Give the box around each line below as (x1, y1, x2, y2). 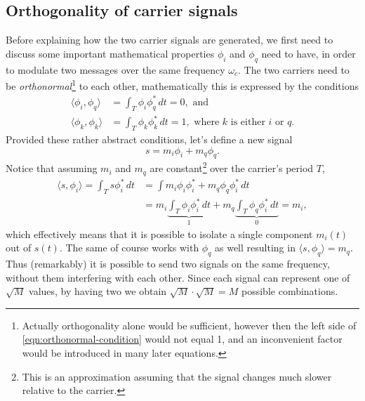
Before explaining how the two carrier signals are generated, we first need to (6, 32, 333, 47)
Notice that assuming (6, 161, 98, 176)
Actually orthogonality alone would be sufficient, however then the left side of (22, 317, 357, 332)
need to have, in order (261, 46, 356, 60)
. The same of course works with (59, 240, 199, 255)
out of (6, 240, 32, 255)
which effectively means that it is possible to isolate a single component (6, 226, 313, 241)
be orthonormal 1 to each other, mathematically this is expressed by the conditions (6, 77, 359, 93)
